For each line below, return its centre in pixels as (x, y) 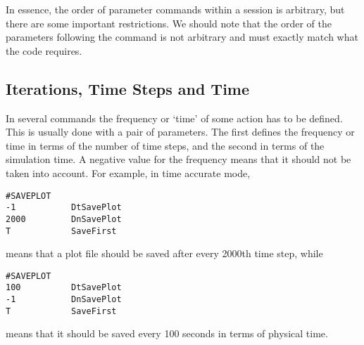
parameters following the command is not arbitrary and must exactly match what (182, 37)
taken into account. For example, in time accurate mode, (128, 172)
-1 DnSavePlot (64, 300)
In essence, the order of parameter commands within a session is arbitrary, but (175, 9)
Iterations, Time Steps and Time (128, 88)
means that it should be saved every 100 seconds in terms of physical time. (167, 333)
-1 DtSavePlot (64, 208)
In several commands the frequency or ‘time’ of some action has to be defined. (174, 118)
